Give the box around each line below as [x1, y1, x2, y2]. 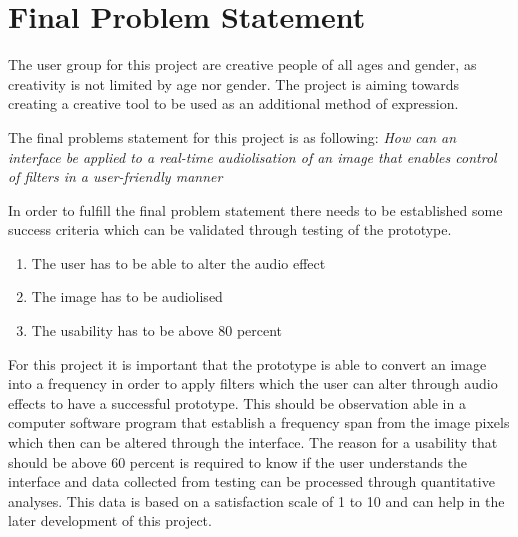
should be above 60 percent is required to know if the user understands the [8, 451, 468, 472]
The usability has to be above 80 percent [31, 320, 283, 341]
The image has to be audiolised [31, 286, 223, 307]
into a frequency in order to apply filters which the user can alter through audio [8, 373, 498, 394]
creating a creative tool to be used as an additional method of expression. [8, 93, 459, 114]
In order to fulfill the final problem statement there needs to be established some [8, 199, 503, 220]
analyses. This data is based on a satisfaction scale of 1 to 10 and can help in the [8, 490, 505, 511]
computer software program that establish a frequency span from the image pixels [8, 412, 510, 433]
